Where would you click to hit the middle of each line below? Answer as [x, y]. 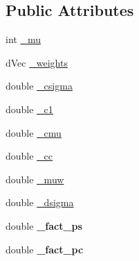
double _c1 [29, 109]
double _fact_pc [45, 249]
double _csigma [39, 86]
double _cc [29, 156]
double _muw [35, 179]
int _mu [23, 39]
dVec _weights [37, 62]
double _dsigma [40, 202]
